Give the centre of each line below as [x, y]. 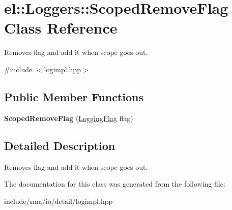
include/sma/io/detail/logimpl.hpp [59, 201]
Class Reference [61, 28]
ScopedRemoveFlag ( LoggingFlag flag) [69, 118]
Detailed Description [60, 145]
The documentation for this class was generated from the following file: [115, 184]
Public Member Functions [74, 96]
